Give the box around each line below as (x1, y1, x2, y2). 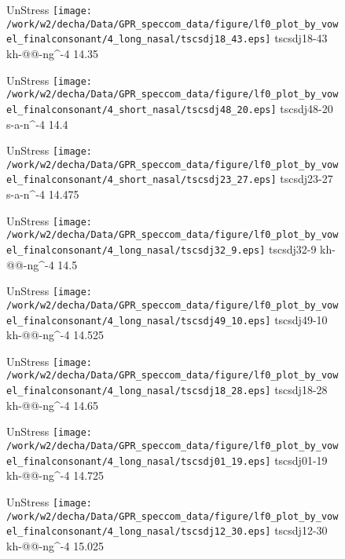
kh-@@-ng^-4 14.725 (6, 467, 105, 484)
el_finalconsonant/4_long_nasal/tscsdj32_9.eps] (6, 245, 266, 256)
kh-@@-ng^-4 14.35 (6, 45, 99, 61)
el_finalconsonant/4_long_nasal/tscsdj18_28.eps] (6, 385, 271, 397)
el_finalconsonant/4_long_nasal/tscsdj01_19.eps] (6, 455, 271, 467)
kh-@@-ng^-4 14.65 (6, 396, 99, 413)
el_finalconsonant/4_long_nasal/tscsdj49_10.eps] (6, 315, 271, 327)
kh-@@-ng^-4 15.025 (6, 537, 105, 554)
